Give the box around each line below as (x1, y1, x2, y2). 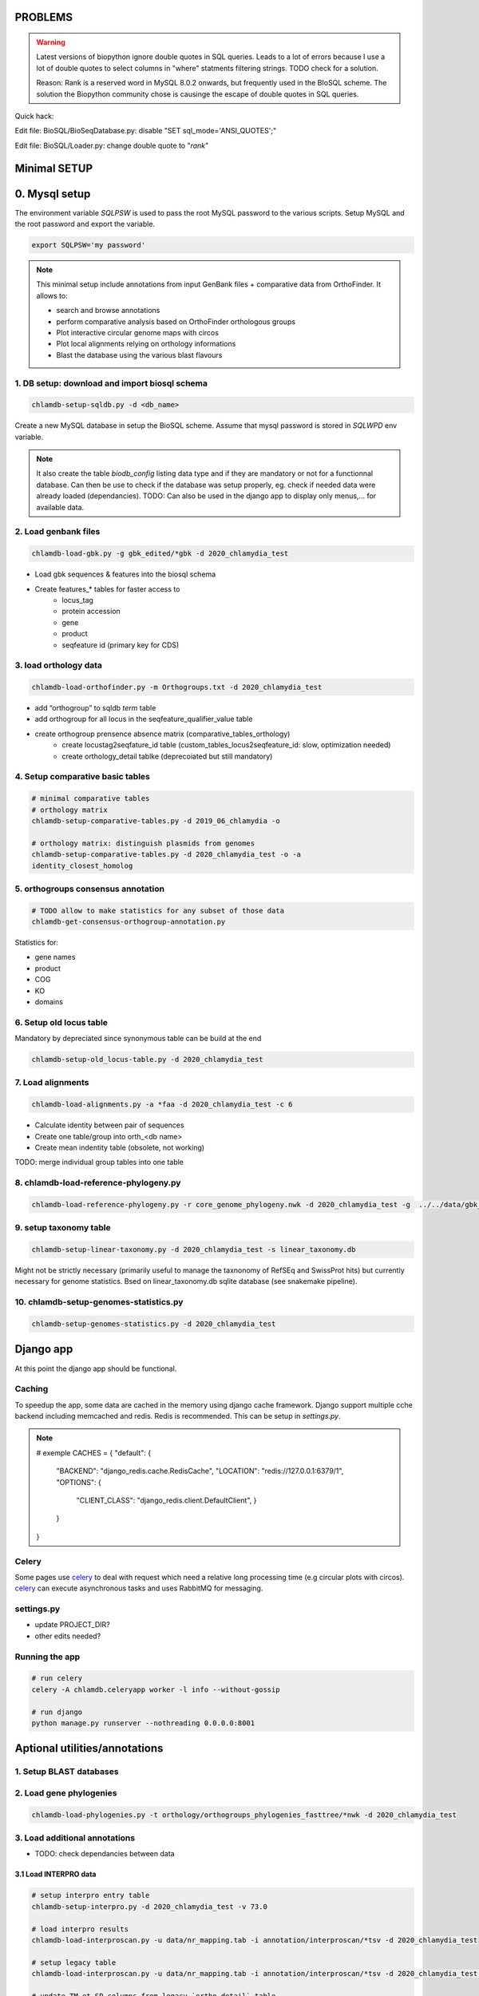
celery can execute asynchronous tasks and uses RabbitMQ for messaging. (14, 1583, 263, 1593)
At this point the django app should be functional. (14, 1364, 177, 1373)
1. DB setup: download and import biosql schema (14, 378, 208, 389)
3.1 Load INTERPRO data (14, 1869, 97, 1879)
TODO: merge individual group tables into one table (14, 1158, 184, 1167)
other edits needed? (34, 1631, 101, 1641)
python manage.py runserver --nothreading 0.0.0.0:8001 (31, 1718, 255, 1728)
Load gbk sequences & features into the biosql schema (34, 569, 216, 579)
